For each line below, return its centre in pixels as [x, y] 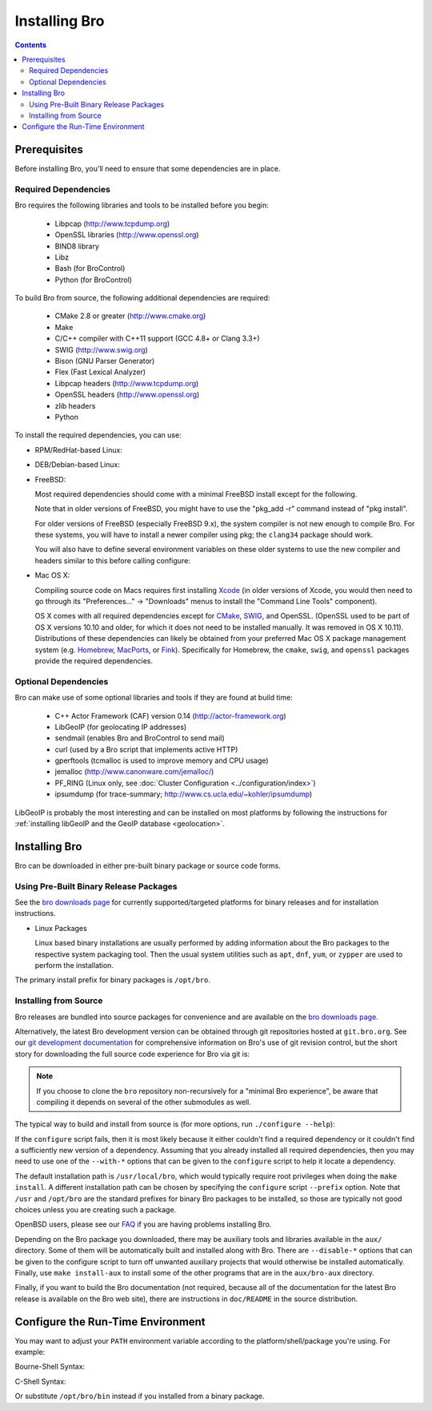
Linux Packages [61, 928]
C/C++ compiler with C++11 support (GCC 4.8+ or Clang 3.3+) [157, 339]
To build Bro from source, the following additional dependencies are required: [142, 298]
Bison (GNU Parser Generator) [105, 361]
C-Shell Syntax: [41, 1381]
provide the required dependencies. [94, 661]
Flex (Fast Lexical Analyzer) [100, 372]
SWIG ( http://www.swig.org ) [101, 349]
